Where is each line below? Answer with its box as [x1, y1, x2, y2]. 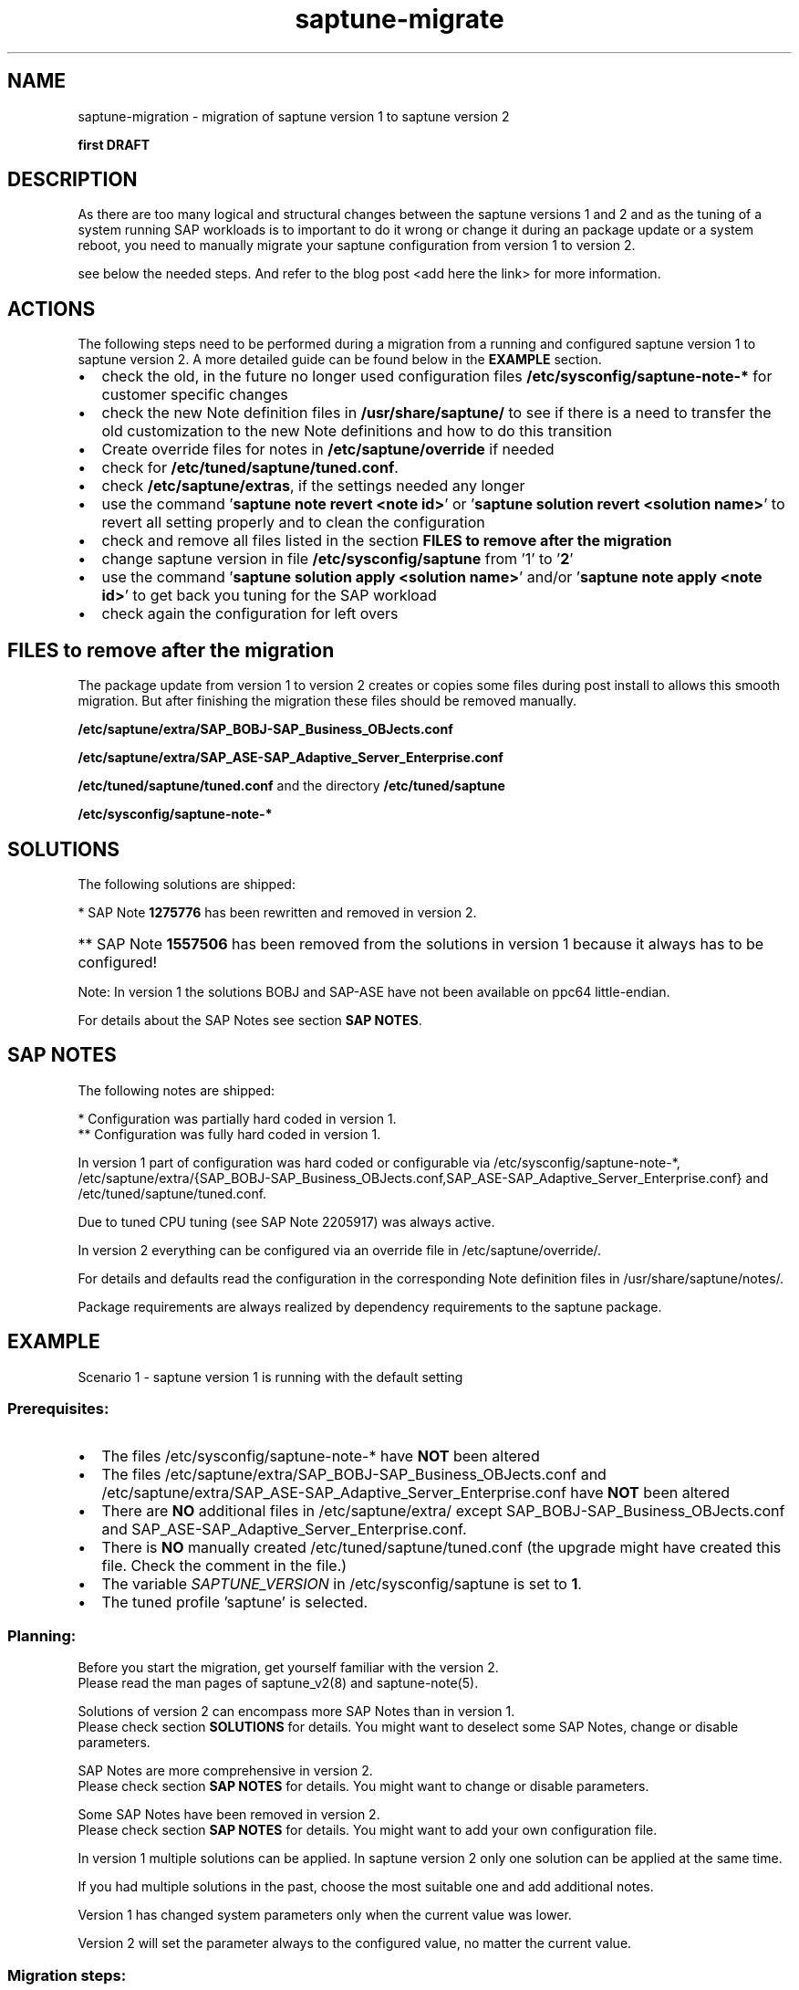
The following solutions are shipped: [78, 875, 296, 892]
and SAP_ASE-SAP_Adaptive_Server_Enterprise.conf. [101, 1520, 467, 1539]
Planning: [7, 1626, 77, 1645]
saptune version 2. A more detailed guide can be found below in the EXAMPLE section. [78, 351, 602, 368]
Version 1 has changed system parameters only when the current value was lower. [78, 1907, 572, 1923]
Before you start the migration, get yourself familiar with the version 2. [78, 1660, 499, 1676]
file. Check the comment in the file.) [101, 1556, 348, 1576]
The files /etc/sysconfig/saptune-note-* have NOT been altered [101, 1447, 540, 1466]
